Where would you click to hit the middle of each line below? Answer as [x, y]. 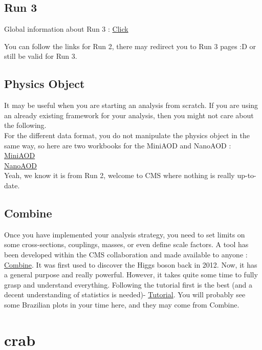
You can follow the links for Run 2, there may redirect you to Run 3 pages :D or [130, 46]
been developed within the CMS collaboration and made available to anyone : [126, 254]
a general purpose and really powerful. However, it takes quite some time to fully [131, 275]
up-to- [247, 175]
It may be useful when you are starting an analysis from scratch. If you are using [131, 105]
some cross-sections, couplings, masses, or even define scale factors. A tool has [126, 244]
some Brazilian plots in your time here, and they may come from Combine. [122, 304]
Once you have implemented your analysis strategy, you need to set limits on [125, 234]
